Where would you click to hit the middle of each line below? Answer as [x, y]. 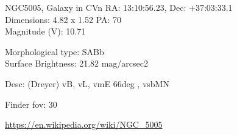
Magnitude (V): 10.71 [45, 31]
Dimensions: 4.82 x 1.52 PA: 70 [63, 19]
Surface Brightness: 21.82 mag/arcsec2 [77, 63]
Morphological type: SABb [55, 51]
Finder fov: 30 [31, 104]
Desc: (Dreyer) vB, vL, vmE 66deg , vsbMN [87, 83]
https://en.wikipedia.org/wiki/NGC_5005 [84, 124]
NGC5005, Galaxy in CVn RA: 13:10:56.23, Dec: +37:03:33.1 [119, 7]
